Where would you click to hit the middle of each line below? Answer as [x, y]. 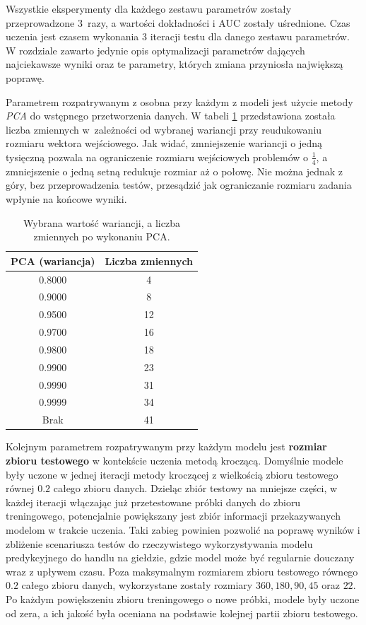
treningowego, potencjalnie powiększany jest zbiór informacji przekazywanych [173, 516]
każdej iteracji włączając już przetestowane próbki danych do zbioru [153, 502]
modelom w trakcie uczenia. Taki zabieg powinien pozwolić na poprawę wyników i [183, 529]
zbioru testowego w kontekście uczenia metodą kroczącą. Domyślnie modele [175, 461]
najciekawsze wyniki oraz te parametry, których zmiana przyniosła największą [175, 64]
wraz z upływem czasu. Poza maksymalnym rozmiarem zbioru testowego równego [182, 571]
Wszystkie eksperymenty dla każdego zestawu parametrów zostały [149, 8]
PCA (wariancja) [53, 261]
